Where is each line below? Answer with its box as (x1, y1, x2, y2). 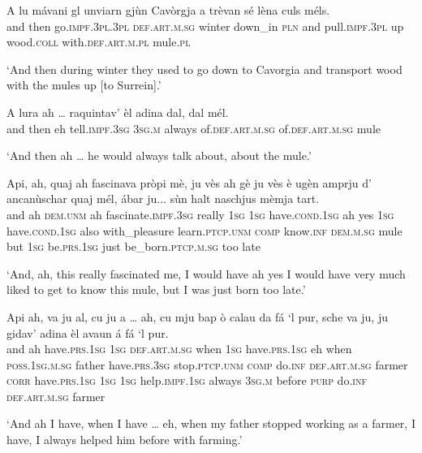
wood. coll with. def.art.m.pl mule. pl (6, 33, 191, 50)
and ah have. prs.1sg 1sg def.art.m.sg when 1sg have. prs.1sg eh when (6, 340, 352, 357)
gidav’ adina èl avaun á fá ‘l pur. (6, 324, 169, 341)
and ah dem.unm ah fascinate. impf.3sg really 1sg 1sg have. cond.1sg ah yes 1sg (6, 205, 394, 222)
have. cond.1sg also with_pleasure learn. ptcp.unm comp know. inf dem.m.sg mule (6, 222, 403, 239)
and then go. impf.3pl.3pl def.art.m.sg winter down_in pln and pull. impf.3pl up (6, 17, 404, 34)
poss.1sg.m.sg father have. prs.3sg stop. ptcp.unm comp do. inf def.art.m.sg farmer (6, 356, 408, 373)
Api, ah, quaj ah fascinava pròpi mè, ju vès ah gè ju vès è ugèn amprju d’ (6, 174, 372, 191)
